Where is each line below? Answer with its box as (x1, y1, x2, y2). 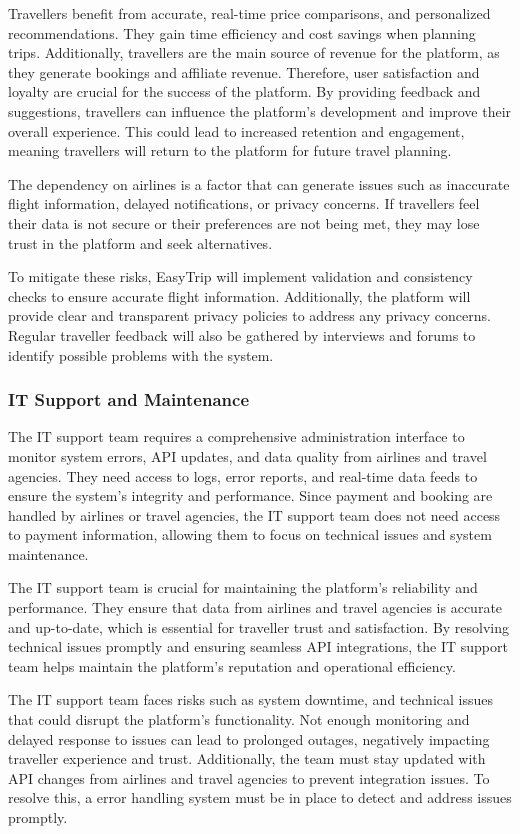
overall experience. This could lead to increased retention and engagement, (8, 120, 465, 141)
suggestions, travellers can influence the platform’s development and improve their (8, 100, 512, 121)
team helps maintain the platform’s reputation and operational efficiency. (8, 655, 456, 676)
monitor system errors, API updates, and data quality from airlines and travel (8, 445, 487, 466)
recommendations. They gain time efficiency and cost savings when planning (8, 22, 476, 43)
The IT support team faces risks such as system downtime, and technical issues (8, 689, 494, 710)
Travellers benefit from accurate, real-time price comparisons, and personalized (8, 3, 491, 23)
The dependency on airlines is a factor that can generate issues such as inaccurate (8, 173, 510, 194)
